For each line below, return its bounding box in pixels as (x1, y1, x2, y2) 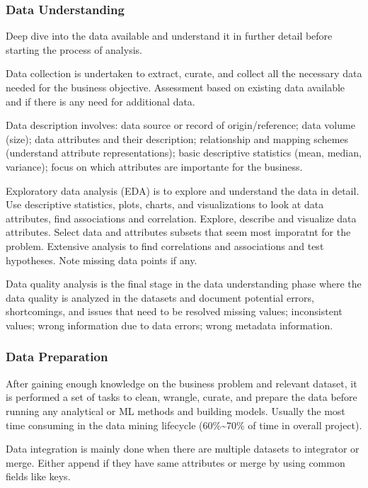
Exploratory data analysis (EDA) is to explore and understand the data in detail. (6, 183, 360, 198)
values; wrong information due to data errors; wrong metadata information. (6, 317, 333, 332)
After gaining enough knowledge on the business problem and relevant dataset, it (6, 375, 357, 390)
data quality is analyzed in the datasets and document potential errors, (6, 290, 315, 305)
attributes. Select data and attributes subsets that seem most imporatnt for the (6, 225, 351, 239)
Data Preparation (6, 348, 108, 365)
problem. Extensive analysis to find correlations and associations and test (6, 238, 324, 253)
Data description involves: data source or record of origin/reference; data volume (6, 118, 355, 132)
